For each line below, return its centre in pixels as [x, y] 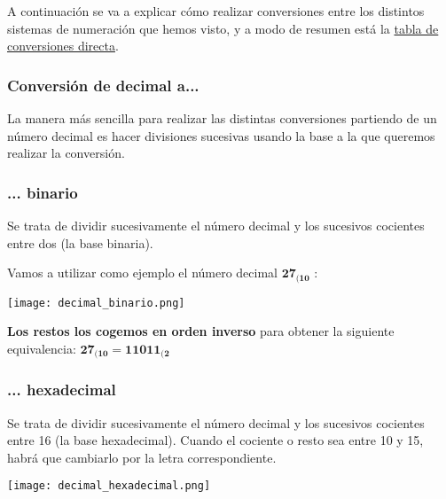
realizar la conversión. [66, 153]
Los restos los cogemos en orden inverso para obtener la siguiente [201, 331]
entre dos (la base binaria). [80, 242]
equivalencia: [42, 348]
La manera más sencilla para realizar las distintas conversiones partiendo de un [222, 118]
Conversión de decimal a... [103, 85]
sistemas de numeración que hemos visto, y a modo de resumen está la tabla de [223, 28]
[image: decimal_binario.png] [96, 303]
